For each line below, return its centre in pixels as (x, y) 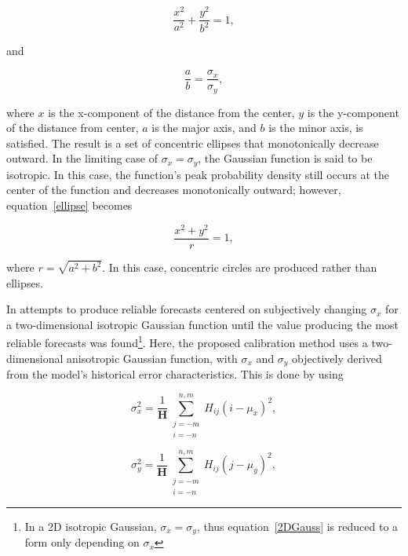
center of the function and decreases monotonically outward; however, (174, 190)
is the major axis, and (204, 128)
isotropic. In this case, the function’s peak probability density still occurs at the (198, 174)
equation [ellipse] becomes (69, 205)
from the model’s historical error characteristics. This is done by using (175, 374)
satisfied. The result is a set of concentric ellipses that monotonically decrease (193, 143)
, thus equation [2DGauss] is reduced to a (297, 526)
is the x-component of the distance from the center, (171, 112)
